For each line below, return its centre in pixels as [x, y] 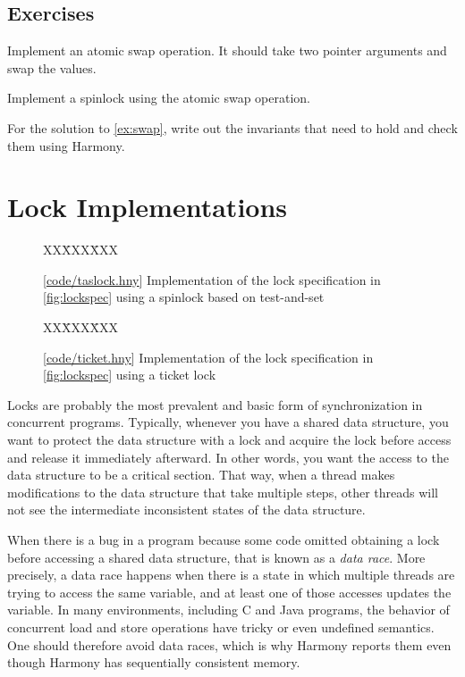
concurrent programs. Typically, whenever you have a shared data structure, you [228, 422]
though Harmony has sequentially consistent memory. [154, 662]
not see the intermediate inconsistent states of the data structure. [186, 510]
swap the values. [52, 67]
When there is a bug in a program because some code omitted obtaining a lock [224, 540]
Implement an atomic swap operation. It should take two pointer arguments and [227, 50]
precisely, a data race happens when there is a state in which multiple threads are [231, 575]
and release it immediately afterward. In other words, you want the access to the [228, 457]
